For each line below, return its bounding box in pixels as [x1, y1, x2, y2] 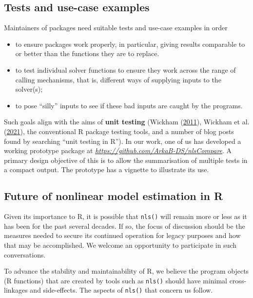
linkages [4, 285, 28, 295]
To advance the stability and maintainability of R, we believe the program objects [4, 266, 249, 276]
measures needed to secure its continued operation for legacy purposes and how [4, 230, 241, 240]
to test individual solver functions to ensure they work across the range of [15, 64, 236, 75]
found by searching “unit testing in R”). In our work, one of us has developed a [4, 136, 241, 146]
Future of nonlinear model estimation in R [4, 188, 223, 203]
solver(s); [15, 84, 43, 94]
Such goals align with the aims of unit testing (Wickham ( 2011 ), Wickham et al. [4, 117, 250, 127]
